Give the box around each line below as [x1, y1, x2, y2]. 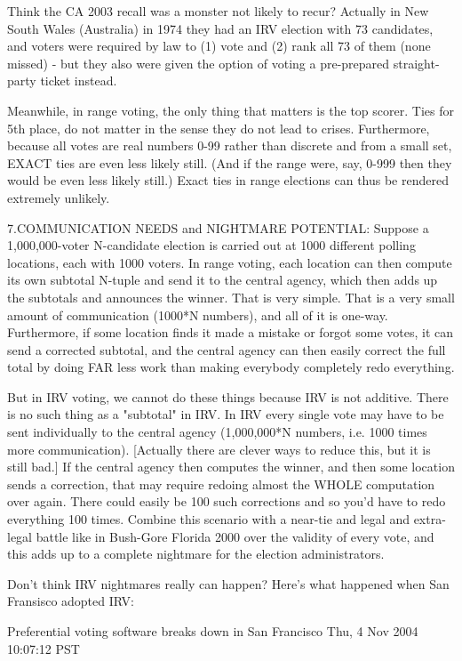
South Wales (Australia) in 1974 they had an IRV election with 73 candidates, [7, 19, 434, 37]
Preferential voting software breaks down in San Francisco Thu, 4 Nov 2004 [7, 622, 418, 640]
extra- [413, 510, 446, 528]
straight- [393, 53, 440, 72]
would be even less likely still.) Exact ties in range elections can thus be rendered [7, 171, 449, 189]
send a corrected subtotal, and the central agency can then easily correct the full [7, 340, 446, 359]
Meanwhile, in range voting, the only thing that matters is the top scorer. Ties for [7, 101, 454, 119]
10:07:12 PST [7, 639, 80, 657]
